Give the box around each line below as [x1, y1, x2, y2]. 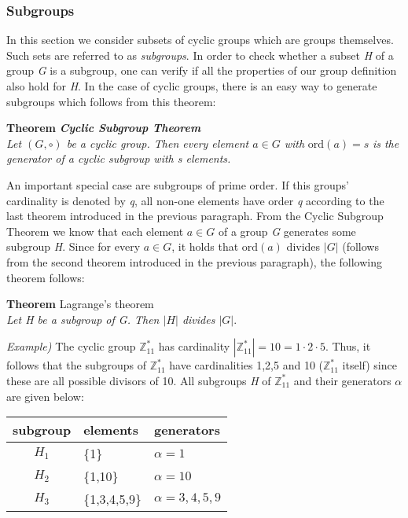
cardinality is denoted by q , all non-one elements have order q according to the [6, 192, 384, 208]
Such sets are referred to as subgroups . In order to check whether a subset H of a [6, 46, 394, 63]
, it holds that [171, 238, 239, 255]
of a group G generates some [218, 222, 356, 239]
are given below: [6, 388, 84, 404]
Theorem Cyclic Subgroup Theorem [6, 119, 201, 136]
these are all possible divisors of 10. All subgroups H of [6, 372, 271, 388]
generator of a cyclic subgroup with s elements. [6, 150, 231, 167]
